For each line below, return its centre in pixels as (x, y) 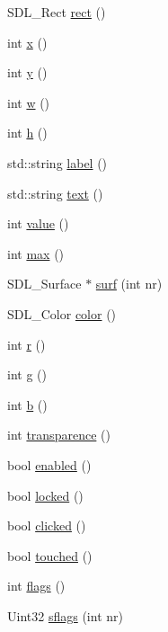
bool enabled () (49, 464)
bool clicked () (47, 525)
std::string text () (55, 193)
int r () (27, 344)
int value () (38, 223)
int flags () (36, 586)
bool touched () (50, 555)
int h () (27, 133)
